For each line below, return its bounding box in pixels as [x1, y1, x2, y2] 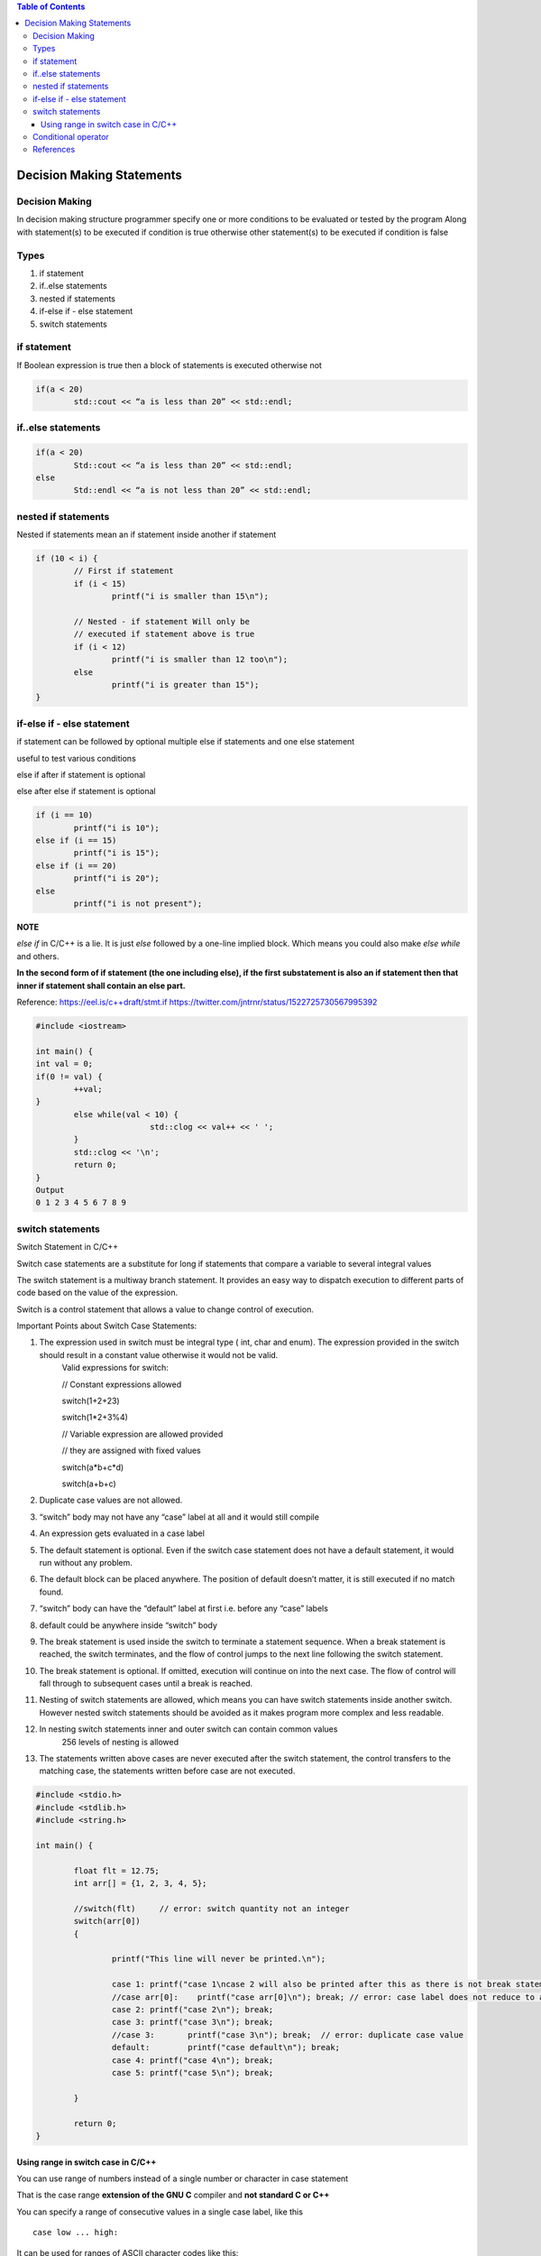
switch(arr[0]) [73, 1916, 142, 1927]
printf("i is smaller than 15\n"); [111, 591, 270, 602]
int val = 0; [35, 1059, 94, 1069]
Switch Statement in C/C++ [16, 1242, 119, 1253]
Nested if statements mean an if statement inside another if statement [16, 529, 277, 541]
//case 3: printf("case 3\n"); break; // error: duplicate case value [111, 2029, 464, 2039]
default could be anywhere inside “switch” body [39, 1620, 218, 1631]
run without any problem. [39, 1557, 133, 1567]
